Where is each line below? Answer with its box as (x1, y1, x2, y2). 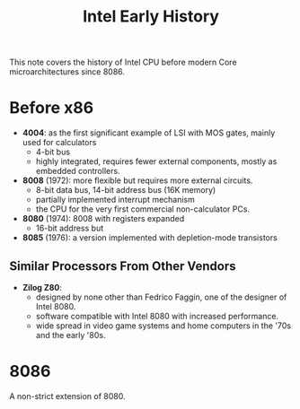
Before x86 (9, 98, 94, 118)
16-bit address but (35, 222, 104, 234)
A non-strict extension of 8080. (9, 390, 126, 401)
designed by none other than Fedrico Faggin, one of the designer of (35, 292, 287, 302)
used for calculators (22, 137, 97, 148)
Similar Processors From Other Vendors (9, 258, 236, 274)
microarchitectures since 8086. (9, 66, 126, 77)
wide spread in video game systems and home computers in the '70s (35, 320, 292, 331)
